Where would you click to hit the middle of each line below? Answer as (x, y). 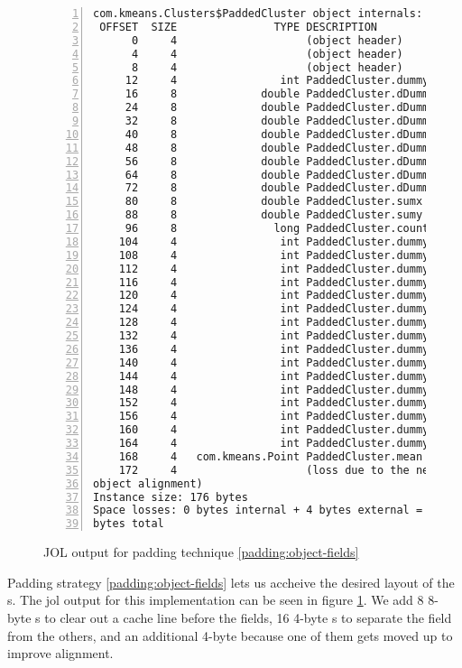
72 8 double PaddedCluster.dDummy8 (283, 188)
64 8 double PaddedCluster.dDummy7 (283, 175)
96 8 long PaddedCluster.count (277, 228)
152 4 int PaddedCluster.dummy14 (280, 403)
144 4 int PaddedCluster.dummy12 (280, 376)
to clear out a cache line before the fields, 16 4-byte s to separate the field (248, 617)
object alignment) (148, 483)
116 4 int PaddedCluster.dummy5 (277, 282)
